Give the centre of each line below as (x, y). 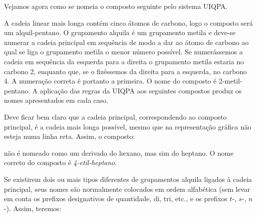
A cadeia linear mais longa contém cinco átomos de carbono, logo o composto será (128, 22)
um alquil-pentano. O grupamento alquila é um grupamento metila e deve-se (120, 32)
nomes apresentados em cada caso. (56, 100)
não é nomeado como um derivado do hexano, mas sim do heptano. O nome (119, 152)
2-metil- (231, 81)
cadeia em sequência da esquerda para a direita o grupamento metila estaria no (124, 61)
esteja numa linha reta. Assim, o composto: (69, 136)
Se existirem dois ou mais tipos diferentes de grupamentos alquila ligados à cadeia (128, 179)
